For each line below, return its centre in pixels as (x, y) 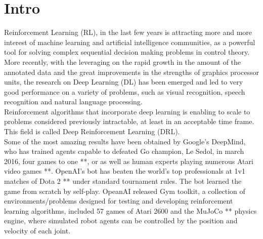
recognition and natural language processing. (73, 102)
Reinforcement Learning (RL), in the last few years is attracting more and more (128, 32)
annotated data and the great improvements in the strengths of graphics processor (131, 72)
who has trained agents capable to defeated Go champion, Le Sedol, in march (124, 151)
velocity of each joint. (37, 230)
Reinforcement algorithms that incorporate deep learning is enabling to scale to (127, 111)
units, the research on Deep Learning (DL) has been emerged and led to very (124, 82)
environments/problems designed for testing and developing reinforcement (119, 201)
